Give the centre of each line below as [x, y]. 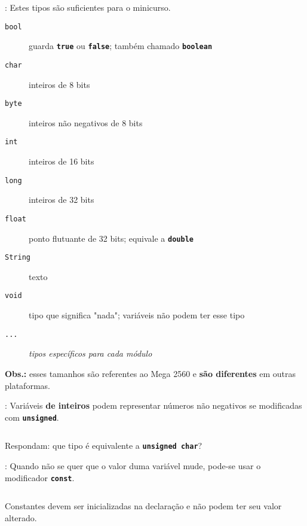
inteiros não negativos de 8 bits [86, 122]
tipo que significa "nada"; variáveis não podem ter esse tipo [137, 315]
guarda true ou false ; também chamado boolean [121, 46]
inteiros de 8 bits [59, 84]
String [18, 258]
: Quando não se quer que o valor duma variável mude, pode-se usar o [133, 466]
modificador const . [40, 477]
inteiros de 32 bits [62, 200]
